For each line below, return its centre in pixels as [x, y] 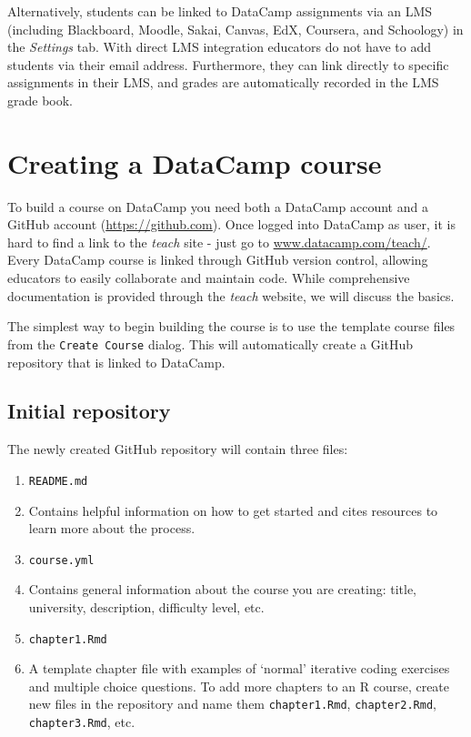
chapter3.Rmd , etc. [82, 722]
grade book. [40, 100]
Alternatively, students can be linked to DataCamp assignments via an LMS [220, 11]
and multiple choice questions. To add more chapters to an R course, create [239, 686]
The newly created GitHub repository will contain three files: [178, 449]
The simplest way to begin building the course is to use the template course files [231, 326]
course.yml [61, 560]
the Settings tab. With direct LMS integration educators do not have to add [220, 47]
